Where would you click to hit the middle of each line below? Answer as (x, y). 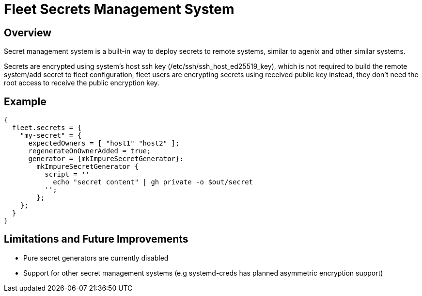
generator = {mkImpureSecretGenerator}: (106, 159)
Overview (28, 33)
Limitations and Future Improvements (96, 239)
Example (25, 101)
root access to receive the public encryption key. (82, 83)
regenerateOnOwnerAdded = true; (90, 151)
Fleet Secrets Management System (119, 9)
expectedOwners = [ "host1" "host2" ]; (104, 143)
